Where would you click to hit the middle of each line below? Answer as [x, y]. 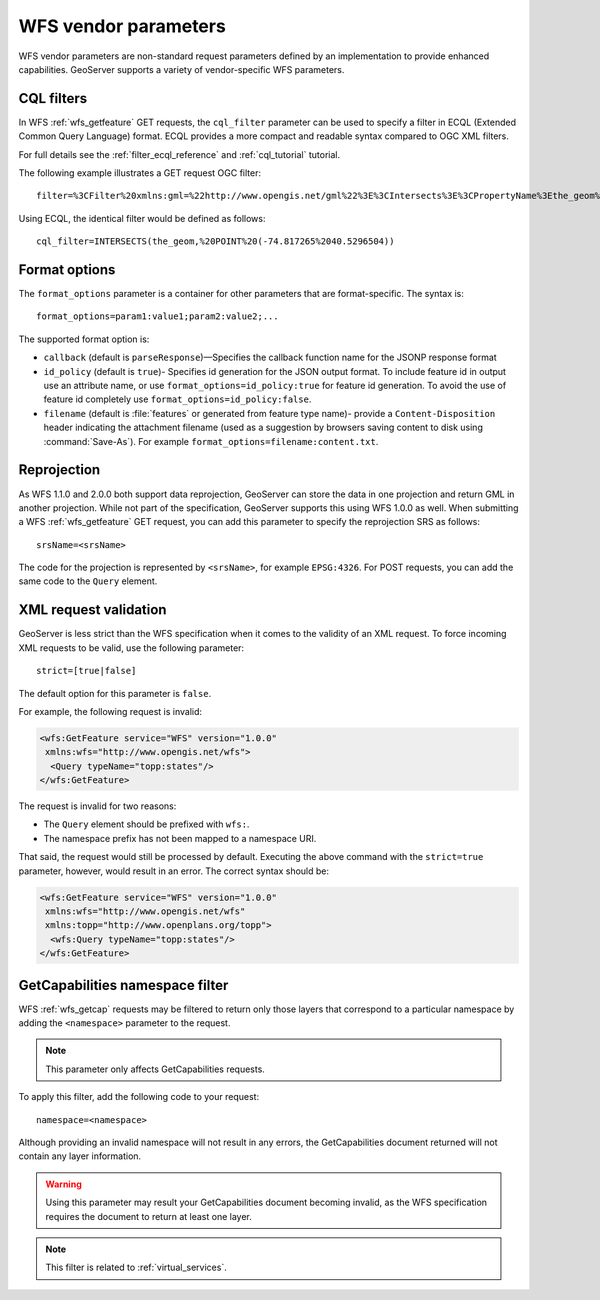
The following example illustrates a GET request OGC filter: [140, 173]
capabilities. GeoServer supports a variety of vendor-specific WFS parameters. [181, 69]
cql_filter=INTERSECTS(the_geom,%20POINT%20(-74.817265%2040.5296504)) [215, 241]
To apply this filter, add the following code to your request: [139, 1097]
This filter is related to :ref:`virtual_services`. [136, 1267]
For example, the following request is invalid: [110, 711]
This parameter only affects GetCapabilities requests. [155, 1069]
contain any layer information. [80, 1156]
